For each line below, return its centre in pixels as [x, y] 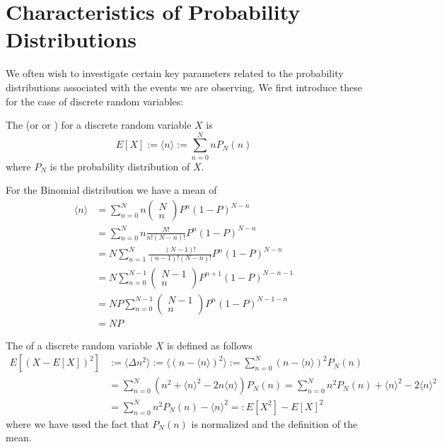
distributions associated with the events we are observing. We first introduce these [184, 87]
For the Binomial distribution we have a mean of [111, 190]
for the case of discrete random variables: [95, 101]
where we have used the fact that [77, 423]
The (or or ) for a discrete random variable [99, 125]
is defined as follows [210, 345]
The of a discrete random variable [79, 345]
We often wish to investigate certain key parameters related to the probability [175, 73]
